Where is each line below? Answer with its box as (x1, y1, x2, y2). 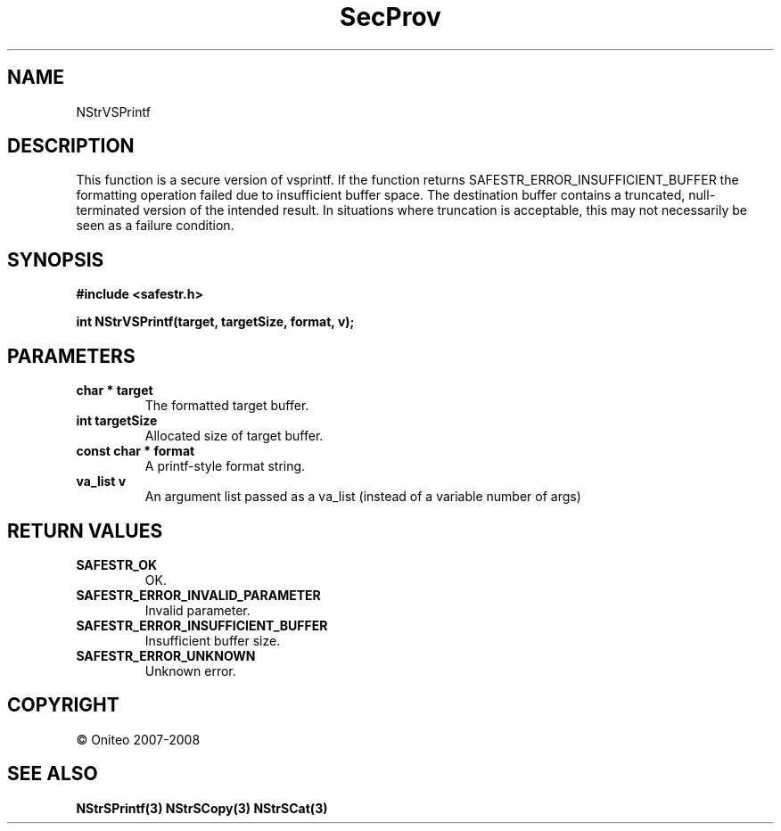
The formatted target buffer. (144, 398, 309, 414)
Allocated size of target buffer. (144, 428, 324, 444)
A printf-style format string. (144, 458, 306, 474)
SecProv (340, 2, 441, 32)
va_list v (76, 473, 127, 490)
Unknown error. (144, 662, 236, 679)
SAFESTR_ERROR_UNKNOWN (76, 647, 256, 663)
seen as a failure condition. (76, 218, 234, 234)
